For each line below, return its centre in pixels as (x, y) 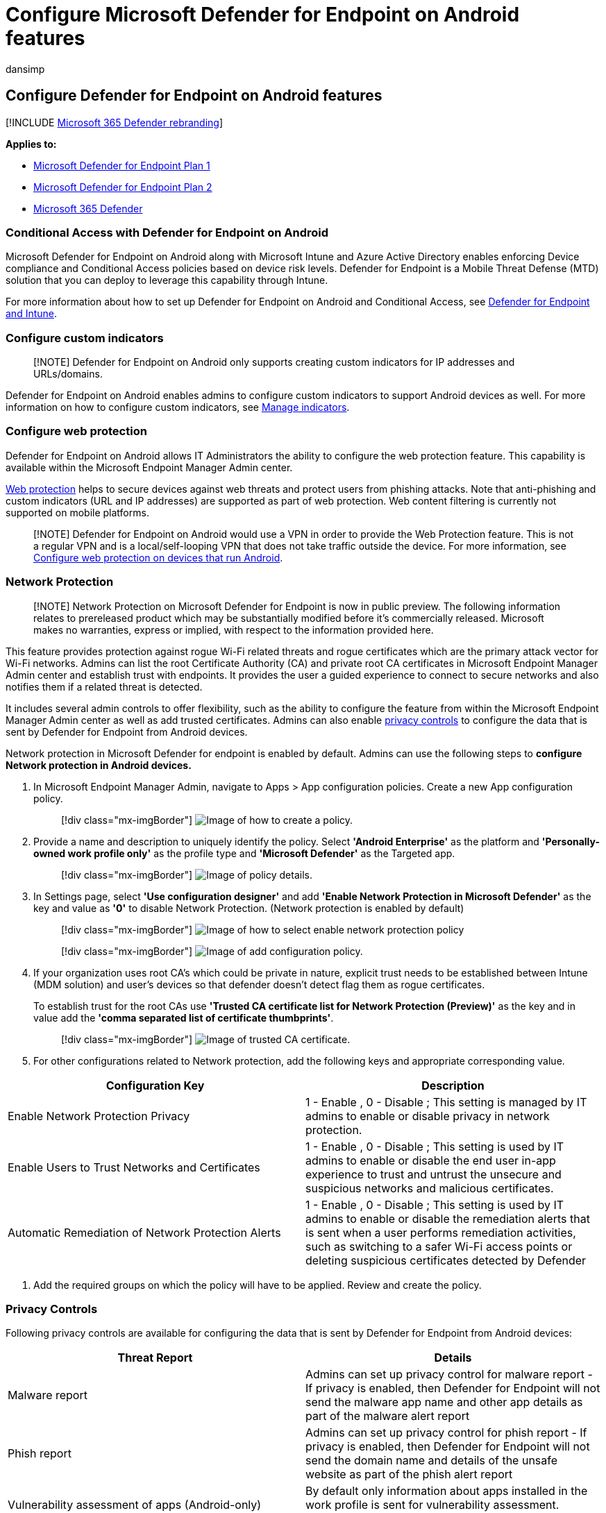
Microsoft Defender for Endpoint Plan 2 (123, 187)
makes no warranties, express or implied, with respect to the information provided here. (234, 629)
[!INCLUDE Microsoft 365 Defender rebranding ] (115, 122)
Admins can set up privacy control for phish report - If (446, 1433)
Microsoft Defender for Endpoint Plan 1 (122, 165)
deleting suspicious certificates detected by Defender (446, 1260)
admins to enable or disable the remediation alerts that (448, 1218)
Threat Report (155, 1358)
